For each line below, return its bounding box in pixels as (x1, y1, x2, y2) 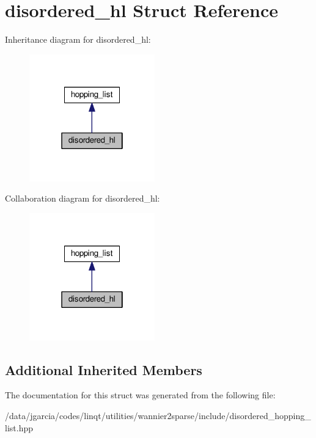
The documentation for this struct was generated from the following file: (5, 389, 276, 401)
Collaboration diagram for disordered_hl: (5, 192, 160, 205)
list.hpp (5, 421, 33, 434)
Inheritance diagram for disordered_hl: (5, 33, 151, 46)
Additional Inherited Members (5, 360, 202, 379)
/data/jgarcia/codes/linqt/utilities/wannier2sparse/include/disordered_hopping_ (5, 409, 311, 422)
